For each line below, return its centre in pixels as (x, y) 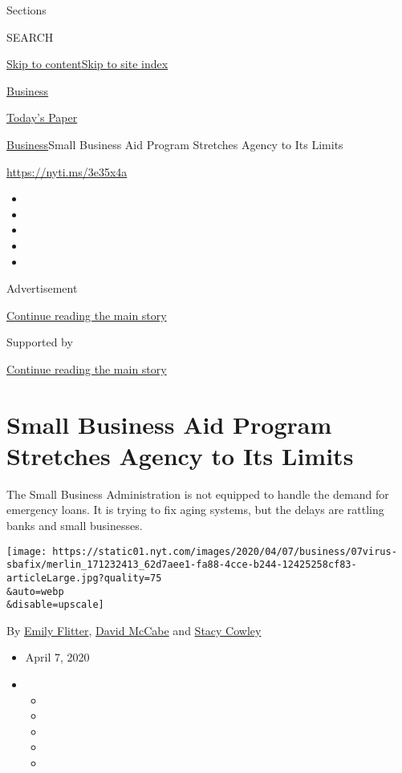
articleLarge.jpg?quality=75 (84, 578)
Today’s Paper (42, 117)
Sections (26, 10)
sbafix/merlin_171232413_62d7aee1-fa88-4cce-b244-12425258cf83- (182, 565)
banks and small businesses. (75, 525)
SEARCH (30, 36)
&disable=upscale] (55, 605)
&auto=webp (35, 591)
